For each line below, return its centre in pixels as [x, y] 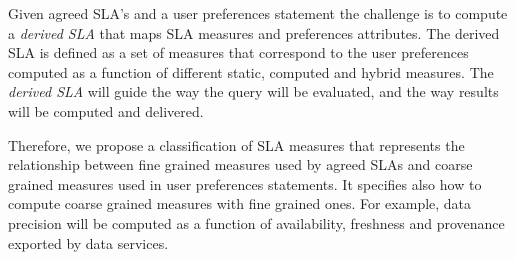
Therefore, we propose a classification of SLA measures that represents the [236, 144]
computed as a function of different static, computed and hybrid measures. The [251, 71]
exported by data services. [88, 242]
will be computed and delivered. [106, 110]
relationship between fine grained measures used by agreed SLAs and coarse [240, 164]
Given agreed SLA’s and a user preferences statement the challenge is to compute [258, 13]
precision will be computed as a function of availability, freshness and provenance [256, 222]
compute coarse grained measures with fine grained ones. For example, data [240, 203]
